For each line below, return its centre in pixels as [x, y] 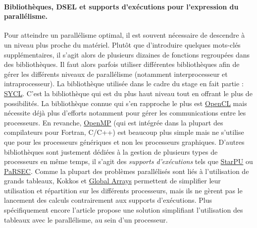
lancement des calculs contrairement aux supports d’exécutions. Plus [108, 200]
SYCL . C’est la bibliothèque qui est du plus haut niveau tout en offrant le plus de [128, 93]
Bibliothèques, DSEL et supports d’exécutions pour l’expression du [121, 6]
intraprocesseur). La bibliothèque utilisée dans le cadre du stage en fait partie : [124, 84]
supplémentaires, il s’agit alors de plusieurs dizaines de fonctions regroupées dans [127, 54]
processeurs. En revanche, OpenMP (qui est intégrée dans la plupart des [114, 122]
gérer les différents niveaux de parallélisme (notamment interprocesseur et [116, 74]
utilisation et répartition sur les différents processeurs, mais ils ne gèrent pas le [123, 190]
